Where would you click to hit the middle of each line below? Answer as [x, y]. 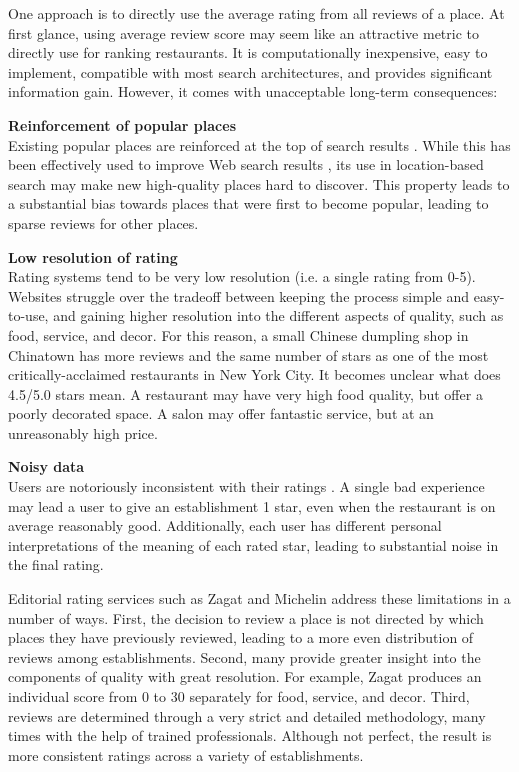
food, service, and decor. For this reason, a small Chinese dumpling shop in [238, 334]
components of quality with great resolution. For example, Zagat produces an [245, 676]
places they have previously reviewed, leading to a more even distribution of [241, 637]
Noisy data [46, 466]
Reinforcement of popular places [122, 124]
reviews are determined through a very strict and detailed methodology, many [247, 715]
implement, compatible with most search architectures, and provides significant [250, 71]
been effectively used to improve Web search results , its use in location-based [246, 164]
